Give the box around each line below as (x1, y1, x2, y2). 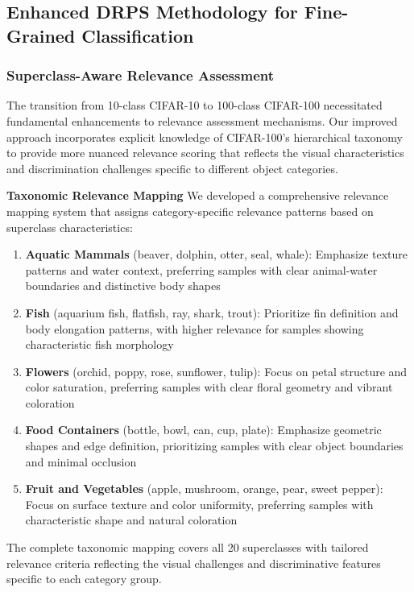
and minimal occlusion (25, 453, 137, 470)
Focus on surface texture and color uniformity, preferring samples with (25, 495, 374, 512)
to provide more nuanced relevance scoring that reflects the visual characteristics (6, 144, 404, 161)
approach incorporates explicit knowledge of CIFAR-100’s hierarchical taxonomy (6, 128, 403, 145)
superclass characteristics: (6, 218, 133, 235)
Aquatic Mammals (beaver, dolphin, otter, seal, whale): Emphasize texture (25, 246, 408, 263)
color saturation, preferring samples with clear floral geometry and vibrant (25, 379, 393, 395)
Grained (6, 23, 76, 48)
